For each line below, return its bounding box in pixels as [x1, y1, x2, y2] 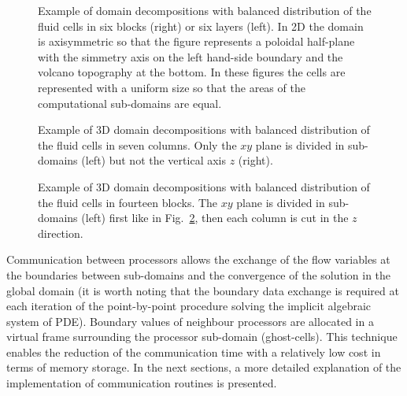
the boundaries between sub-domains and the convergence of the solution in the [6, 266, 391, 283]
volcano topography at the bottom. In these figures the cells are [38, 64, 346, 80]
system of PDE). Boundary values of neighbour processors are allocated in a [6, 313, 374, 329]
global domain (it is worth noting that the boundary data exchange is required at [6, 282, 399, 298]
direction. [38, 224, 83, 241]
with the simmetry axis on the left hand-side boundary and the [38, 48, 343, 65]
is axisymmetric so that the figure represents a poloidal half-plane [38, 33, 355, 50]
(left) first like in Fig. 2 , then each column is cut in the [81, 209, 349, 226]
